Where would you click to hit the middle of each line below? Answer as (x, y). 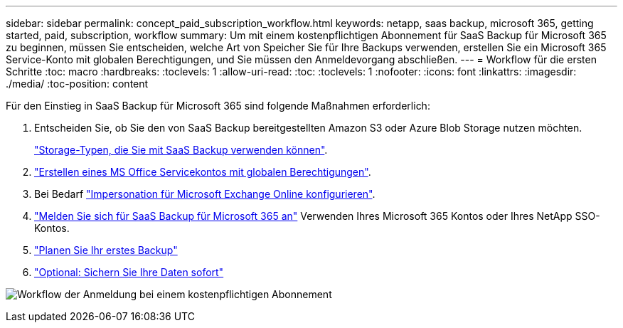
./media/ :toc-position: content (77, 84)
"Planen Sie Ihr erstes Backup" (106, 250)
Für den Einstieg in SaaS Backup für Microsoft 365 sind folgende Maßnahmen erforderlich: (218, 106)
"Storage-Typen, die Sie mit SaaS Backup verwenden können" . (181, 150)
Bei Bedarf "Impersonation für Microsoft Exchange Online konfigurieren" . (205, 194)
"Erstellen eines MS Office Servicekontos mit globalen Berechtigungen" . (203, 172)
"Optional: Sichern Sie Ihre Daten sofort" (129, 272)
